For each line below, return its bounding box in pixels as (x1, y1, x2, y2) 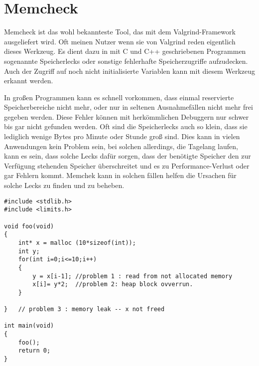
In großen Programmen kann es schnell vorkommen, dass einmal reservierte (4, 92, 234, 102)
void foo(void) (4, 222, 54, 230)
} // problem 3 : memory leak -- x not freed (4, 306, 165, 313)
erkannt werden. (4, 75, 53, 86)
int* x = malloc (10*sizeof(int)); (18, 239, 136, 246)
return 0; (18, 347, 51, 355)
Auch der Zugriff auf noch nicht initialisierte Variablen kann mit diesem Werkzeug (4, 65, 255, 76)
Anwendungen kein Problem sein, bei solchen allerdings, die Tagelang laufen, (4, 141, 238, 151)
